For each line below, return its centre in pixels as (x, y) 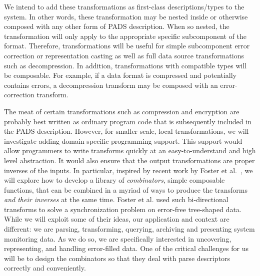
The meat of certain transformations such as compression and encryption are (122, 111)
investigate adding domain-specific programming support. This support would (123, 140)
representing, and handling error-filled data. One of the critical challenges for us (126, 248)
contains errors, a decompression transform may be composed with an (111, 85)
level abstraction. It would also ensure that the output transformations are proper (129, 160)
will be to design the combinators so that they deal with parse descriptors (117, 258)
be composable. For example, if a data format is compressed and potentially (120, 75)
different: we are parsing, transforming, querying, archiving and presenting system (129, 229)
